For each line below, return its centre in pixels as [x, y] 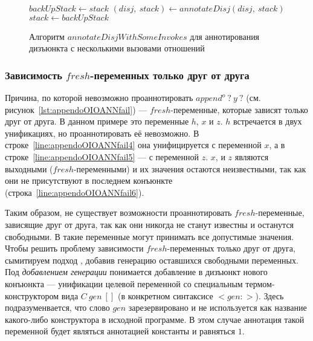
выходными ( [29, 168]
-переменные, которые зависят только [239, 109]
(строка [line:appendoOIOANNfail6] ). [75, 192]
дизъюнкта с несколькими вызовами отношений [117, 48]
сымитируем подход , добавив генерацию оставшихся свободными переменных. [152, 260]
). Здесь [269, 295]
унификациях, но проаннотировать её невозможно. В [102, 133]
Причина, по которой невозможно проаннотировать [99, 97]
